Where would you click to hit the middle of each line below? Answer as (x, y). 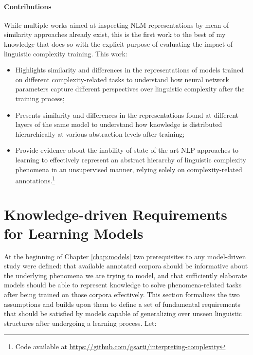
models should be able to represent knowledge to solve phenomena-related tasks (123, 285)
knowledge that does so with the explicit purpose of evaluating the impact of (118, 44)
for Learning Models (74, 233)
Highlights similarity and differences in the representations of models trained (129, 70)
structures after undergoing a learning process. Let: (80, 323)
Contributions (28, 6)
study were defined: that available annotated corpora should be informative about (126, 266)
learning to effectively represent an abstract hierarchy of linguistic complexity (131, 159)
